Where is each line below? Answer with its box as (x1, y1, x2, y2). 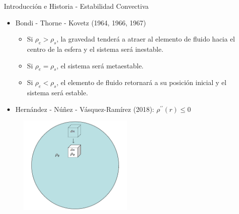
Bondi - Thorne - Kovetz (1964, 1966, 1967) (15, 17, 146, 27)
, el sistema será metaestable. (56, 60, 144, 70)
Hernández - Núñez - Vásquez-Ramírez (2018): (15, 104, 154, 114)
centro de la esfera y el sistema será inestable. (27, 43, 163, 54)
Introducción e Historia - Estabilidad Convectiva (4, 1, 149, 11)
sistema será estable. (27, 87, 88, 98)
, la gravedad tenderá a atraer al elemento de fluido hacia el (56, 34, 235, 44)
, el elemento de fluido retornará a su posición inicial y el (56, 77, 227, 87)
